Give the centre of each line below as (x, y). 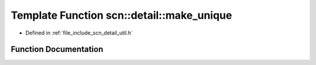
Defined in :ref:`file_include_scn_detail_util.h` (79, 33)
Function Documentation (57, 49)
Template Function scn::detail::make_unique (121, 15)
